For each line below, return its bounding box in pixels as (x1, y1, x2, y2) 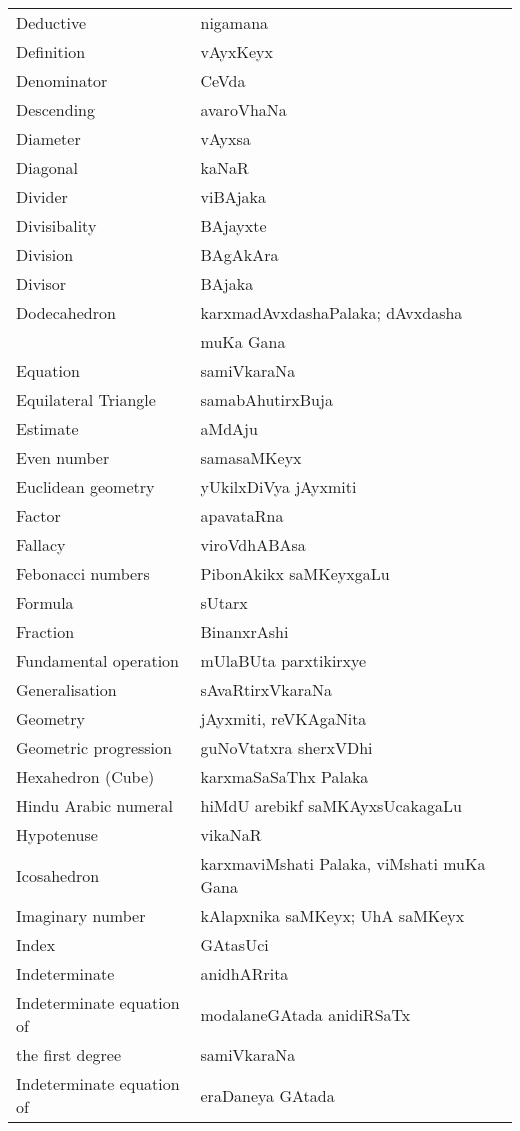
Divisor (16, 272, 67, 295)
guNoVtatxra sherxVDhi (200, 736, 373, 759)
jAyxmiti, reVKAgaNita (200, 707, 367, 730)
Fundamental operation (16, 649, 179, 672)
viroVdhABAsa (200, 533, 306, 556)
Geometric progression (16, 736, 172, 759)
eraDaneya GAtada (200, 1083, 335, 1107)
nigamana (200, 11, 269, 34)
